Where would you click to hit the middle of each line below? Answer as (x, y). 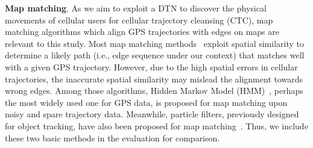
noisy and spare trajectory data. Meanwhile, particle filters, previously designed (152, 114)
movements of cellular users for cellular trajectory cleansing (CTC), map (139, 20)
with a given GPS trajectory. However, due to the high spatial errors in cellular (151, 66)
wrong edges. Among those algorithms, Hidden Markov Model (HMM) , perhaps (154, 91)
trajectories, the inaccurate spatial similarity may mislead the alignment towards (154, 79)
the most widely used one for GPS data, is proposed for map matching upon (146, 102)
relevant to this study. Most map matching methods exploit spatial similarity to (155, 43)
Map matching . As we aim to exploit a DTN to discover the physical (136, 8)
